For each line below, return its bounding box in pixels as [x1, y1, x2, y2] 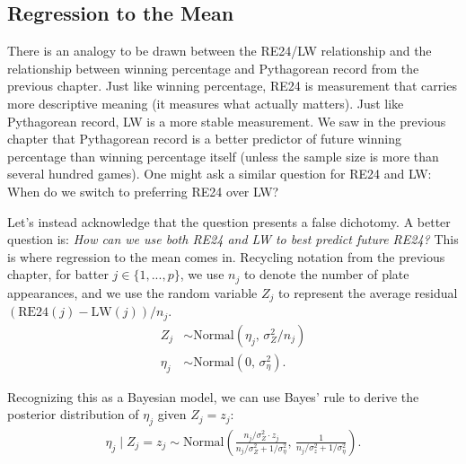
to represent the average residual [278, 283, 458, 302]
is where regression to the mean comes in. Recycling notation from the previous [7, 247, 445, 266]
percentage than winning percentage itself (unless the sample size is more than [7, 146, 439, 165]
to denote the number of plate [243, 265, 409, 284]
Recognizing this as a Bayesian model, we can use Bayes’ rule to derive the [7, 387, 419, 406]
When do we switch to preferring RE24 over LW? [7, 181, 279, 200]
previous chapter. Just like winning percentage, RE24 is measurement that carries [7, 76, 457, 95]
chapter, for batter [7, 265, 109, 284]
